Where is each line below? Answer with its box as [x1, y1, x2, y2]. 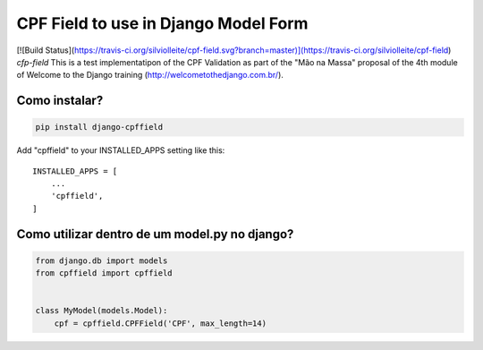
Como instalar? [16, 93, 104, 108]
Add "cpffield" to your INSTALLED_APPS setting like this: [16, 145, 225, 156]
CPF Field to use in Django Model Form [16, 13, 309, 33]
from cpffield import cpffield [35, 269, 174, 278]
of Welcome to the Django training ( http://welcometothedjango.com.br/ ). [16, 70, 284, 81]
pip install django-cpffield [35, 122, 164, 132]
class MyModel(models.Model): [35, 305, 168, 316]
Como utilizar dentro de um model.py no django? [16, 226, 294, 242]
